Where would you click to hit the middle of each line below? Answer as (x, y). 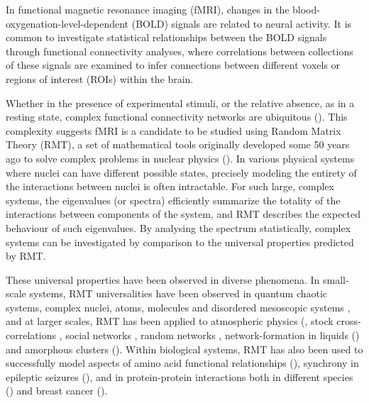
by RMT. (26, 256)
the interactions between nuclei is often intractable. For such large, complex (170, 186)
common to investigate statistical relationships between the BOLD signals (166, 37)
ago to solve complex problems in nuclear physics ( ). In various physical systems (180, 158)
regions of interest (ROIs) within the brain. (100, 78)
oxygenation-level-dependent (67, 23)
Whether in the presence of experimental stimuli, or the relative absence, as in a (180, 103)
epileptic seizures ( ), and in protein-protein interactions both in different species (180, 376)
